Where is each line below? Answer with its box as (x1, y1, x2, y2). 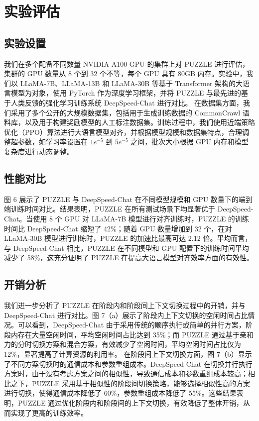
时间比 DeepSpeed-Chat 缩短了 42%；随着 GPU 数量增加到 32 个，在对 (4, 223, 232, 233)
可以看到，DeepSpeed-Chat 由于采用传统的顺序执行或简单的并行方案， (17, 319, 246, 330)
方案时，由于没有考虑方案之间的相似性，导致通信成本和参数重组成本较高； (4, 368, 248, 379)
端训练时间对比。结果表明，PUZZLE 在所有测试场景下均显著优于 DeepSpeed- (4, 204, 254, 214)
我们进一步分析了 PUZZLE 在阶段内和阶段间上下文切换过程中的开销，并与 (4, 300, 246, 311)
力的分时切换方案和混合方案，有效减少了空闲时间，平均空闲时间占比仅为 (4, 339, 241, 349)
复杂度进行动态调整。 (4, 146, 74, 156)
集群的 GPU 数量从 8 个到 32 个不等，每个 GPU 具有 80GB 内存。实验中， (4, 68, 247, 79)
